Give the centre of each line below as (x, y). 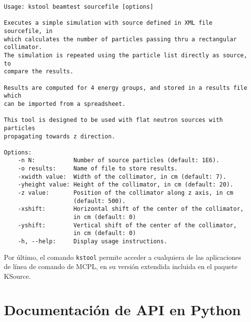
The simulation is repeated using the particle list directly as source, (126, 55)
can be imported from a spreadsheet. (65, 104)
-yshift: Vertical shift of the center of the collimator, (127, 225)
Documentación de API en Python (123, 309)
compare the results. (39, 72)
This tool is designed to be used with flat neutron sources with (114, 120)
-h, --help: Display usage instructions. (92, 242)
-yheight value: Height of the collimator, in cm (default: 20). (125, 185)
